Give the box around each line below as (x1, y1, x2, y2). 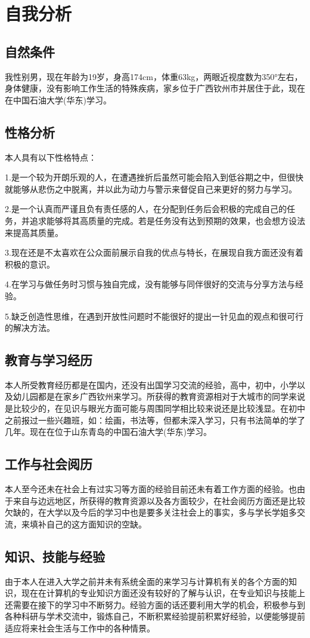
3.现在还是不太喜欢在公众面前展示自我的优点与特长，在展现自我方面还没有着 (5, 246, 303, 259)
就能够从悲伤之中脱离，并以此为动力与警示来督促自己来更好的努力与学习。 (5, 182, 297, 195)
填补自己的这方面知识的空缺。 (29, 517, 147, 530)
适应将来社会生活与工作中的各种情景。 (5, 622, 155, 634)
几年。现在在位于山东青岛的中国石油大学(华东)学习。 (5, 425, 212, 438)
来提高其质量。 (5, 226, 63, 238)
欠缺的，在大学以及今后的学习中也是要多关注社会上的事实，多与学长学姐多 (5, 506, 297, 519)
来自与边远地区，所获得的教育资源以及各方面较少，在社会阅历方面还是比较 (13, 494, 305, 507)
